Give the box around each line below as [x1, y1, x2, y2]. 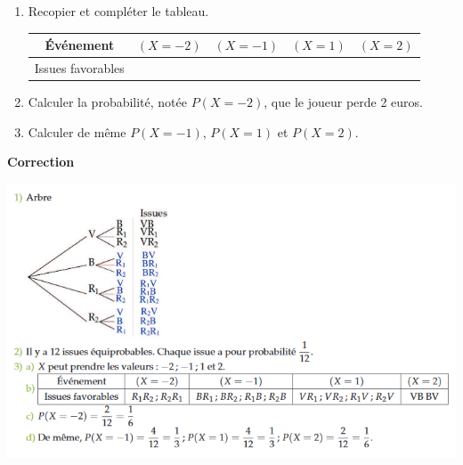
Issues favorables [34, 58, 125, 77]
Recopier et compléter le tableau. [28, 2, 209, 20]
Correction [7, 152, 75, 171]
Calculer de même [28, 122, 126, 141]
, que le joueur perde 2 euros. [264, 93, 423, 111]
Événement [45, 36, 115, 54]
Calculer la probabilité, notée [28, 93, 188, 111]
